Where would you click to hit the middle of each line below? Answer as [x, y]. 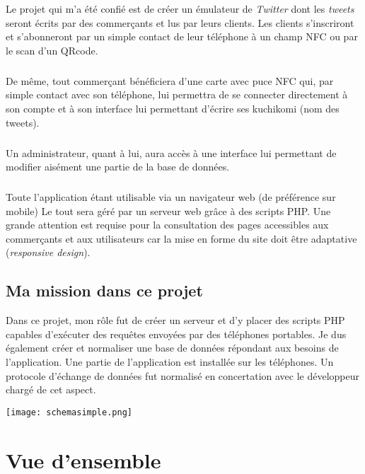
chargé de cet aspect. [51, 389]
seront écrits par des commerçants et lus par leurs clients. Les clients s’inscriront [180, 22]
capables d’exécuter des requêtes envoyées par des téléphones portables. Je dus [176, 334]
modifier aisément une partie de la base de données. [118, 167]
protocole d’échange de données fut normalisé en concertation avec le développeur [183, 375]
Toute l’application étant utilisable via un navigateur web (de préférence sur [171, 197]
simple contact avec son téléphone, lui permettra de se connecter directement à [177, 94]
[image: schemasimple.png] [69, 412]
